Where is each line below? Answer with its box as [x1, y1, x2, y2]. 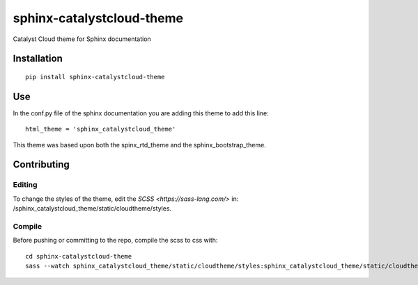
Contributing [13, 158, 70, 170]
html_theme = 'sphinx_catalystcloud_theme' [25, 125, 176, 133]
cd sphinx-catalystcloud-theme [25, 252, 132, 260]
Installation [13, 53, 63, 65]
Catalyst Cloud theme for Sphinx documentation [13, 35, 151, 43]
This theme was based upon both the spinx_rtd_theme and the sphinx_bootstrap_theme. [13, 140, 266, 149]
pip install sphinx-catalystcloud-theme [25, 73, 165, 81]
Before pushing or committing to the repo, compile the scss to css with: [13, 236, 218, 245]
